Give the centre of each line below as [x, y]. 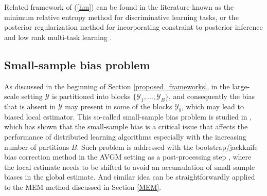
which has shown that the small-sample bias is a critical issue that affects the [126, 126]
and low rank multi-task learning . [58, 37]
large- [241, 86]
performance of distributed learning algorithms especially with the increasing [125, 136]
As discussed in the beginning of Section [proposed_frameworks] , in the [117, 86]
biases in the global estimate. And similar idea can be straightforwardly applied [130, 177]
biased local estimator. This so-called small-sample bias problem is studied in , [128, 116]
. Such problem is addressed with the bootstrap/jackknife [167, 146]
